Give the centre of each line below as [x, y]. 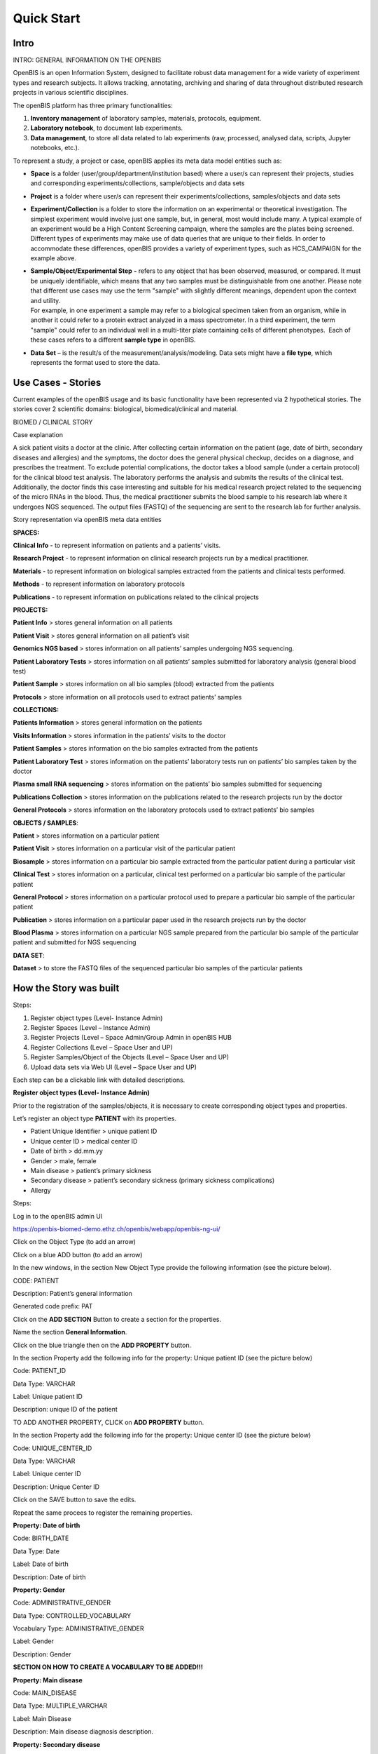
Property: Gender [39, 1590]
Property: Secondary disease [57, 1744]
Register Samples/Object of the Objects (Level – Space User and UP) [130, 1057]
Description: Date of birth [49, 1577]
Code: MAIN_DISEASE [45, 1693]
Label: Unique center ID [47, 1474]
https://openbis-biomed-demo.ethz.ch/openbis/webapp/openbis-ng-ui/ [117, 1229]
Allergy [41, 1190]
